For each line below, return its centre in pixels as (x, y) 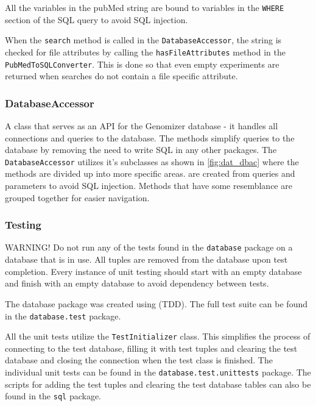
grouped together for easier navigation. (77, 197)
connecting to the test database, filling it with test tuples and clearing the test (151, 348)
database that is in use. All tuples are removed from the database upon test (146, 259)
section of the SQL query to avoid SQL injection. (97, 19)
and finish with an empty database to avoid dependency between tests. (137, 283)
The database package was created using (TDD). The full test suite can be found (156, 303)
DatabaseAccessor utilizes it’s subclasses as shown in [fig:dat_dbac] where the (152, 161)
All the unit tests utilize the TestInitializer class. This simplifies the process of (158, 336)
